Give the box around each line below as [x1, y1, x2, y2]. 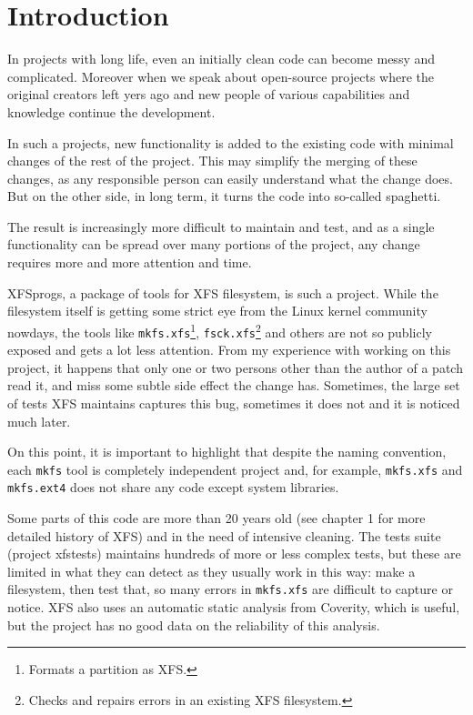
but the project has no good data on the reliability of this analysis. [7, 615, 380, 634]
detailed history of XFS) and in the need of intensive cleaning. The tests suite [7, 526, 441, 545]
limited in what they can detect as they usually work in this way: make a [7, 561, 416, 580]
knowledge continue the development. [7, 102, 216, 121]
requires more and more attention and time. [7, 253, 252, 272]
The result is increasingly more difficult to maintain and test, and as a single [7, 217, 435, 236]
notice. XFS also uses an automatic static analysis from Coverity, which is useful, [7, 598, 460, 617]
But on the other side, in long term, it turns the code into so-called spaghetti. [7, 186, 441, 206]
